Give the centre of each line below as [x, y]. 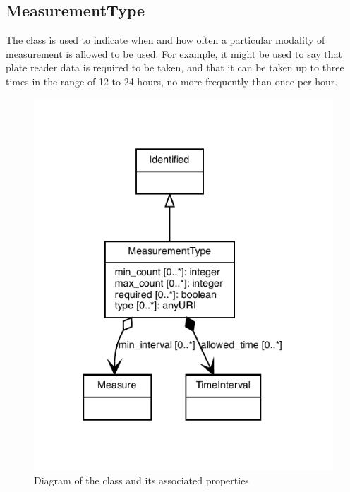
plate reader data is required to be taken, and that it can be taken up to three [175, 67]
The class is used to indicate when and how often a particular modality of [165, 40]
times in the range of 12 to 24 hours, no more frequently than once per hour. [172, 81]
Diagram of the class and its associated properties [141, 480]
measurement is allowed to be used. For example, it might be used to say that [174, 53]
